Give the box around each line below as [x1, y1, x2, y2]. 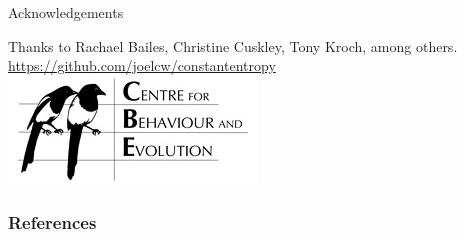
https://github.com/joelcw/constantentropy [8, 55, 276, 76]
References [8, 210, 97, 235]
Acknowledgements [8, 2, 124, 22]
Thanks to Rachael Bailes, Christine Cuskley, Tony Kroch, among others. [8, 35, 458, 56]
